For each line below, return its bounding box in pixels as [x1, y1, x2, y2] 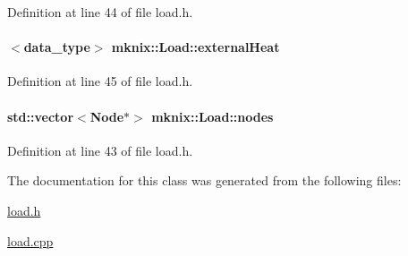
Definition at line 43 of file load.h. [7, 141, 193, 159]
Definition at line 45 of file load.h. [7, 72, 193, 90]
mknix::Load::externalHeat [111, 38, 280, 56]
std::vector [7, 107, 74, 125]
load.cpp [7, 231, 54, 250]
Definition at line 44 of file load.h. [7, 3, 193, 21]
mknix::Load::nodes [151, 107, 274, 125]
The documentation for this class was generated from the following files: [7, 171, 402, 190]
